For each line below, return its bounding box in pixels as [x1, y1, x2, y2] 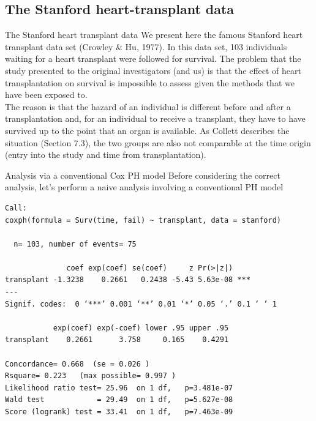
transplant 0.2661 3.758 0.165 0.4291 [5, 335, 229, 345]
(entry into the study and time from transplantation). [5, 148, 206, 161]
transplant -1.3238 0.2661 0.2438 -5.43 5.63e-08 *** [5, 275, 250, 285]
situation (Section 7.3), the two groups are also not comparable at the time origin [5, 136, 311, 149]
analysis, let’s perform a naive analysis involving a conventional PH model [5, 181, 284, 193]
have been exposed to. [5, 88, 88, 101]
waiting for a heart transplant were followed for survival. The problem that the [5, 52, 301, 65]
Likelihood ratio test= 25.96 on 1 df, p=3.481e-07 [5, 383, 233, 392]
